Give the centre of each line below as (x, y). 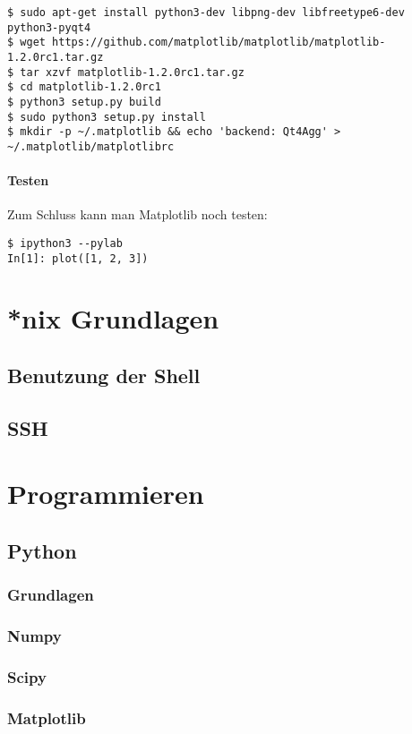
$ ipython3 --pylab (65, 243)
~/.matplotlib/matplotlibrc (91, 146)
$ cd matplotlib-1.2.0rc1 (84, 87)
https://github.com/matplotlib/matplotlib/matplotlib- (219, 43)
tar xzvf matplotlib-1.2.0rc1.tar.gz (132, 72)
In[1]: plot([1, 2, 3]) (78, 258)
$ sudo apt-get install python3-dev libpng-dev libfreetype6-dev (206, 13)
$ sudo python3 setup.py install (107, 117)
